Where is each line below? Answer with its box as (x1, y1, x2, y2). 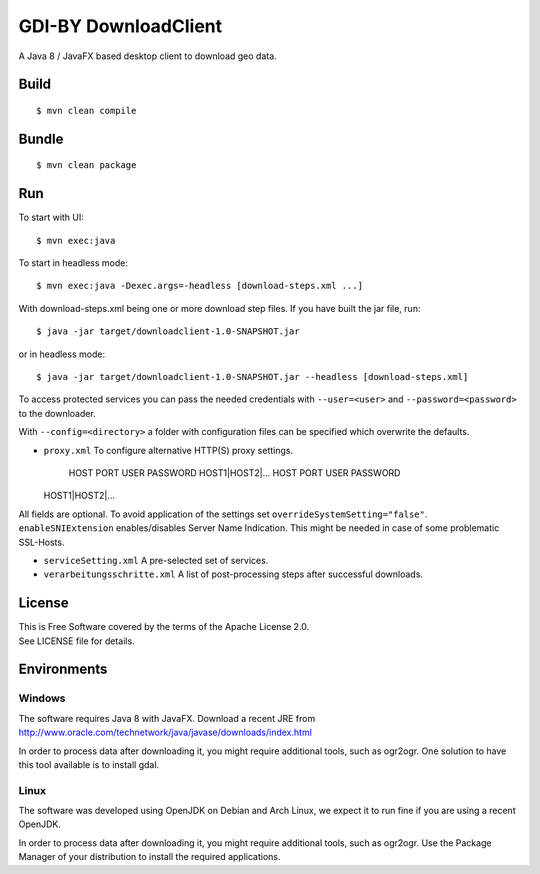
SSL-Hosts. (18, 536, 65, 548)
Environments (18, 661, 108, 678)
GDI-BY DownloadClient (18, 15, 223, 37)
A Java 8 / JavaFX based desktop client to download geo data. (18, 50, 277, 62)
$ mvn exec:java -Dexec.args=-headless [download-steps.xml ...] (36, 280, 364, 292)
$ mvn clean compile (36, 105, 137, 116)
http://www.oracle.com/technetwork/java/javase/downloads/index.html (18, 726, 312, 739)
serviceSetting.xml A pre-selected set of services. (43, 554, 269, 566)
